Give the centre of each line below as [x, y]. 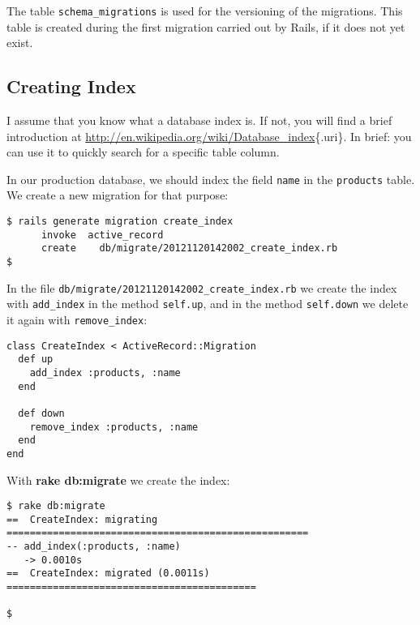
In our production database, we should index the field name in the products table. [211, 179]
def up [36, 360]
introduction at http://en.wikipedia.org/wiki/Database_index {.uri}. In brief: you [209, 136]
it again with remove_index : [77, 320]
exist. [20, 43]
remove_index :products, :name [114, 427]
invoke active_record [102, 235]
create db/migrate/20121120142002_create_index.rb [189, 248]
